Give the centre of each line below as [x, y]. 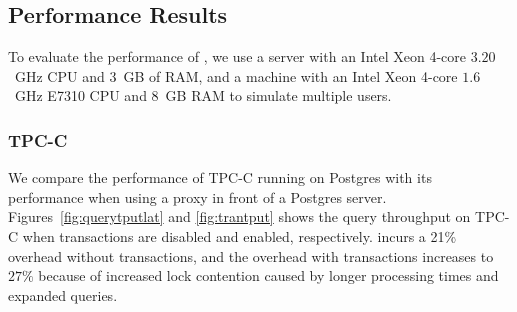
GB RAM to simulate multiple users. [278, 95]
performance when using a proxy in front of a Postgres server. [197, 196]
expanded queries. [63, 294]
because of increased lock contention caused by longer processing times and [268, 275]
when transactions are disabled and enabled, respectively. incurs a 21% [239, 235]
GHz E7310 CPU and [80, 95]
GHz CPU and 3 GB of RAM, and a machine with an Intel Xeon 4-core [236, 75]
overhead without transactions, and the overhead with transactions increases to [251, 255]
